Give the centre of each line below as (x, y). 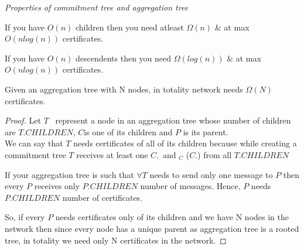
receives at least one (112, 154)
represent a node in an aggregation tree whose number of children (173, 120)
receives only (57, 186)
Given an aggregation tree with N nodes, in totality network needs (124, 89)
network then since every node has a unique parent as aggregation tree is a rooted (152, 228)
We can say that (34, 143)
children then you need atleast (129, 27)
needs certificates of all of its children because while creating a (185, 143)
